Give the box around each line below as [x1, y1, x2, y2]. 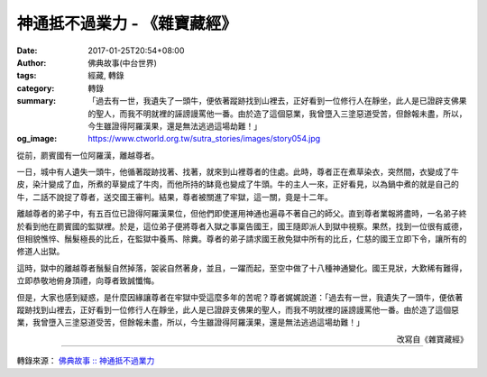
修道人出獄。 [16, 246, 65, 257]
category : [16, 82, 55, 94]
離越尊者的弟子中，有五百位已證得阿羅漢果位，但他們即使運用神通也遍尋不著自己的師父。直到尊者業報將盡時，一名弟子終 [16, 208, 467, 219]
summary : [16, 96, 57, 106]
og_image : [16, 133, 58, 144]
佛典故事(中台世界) [87, 57, 158, 68]
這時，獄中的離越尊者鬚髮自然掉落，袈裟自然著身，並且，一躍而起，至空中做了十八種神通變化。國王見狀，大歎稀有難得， [16, 262, 467, 273]
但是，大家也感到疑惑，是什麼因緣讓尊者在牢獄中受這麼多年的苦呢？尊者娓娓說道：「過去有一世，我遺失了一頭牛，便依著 [16, 291, 464, 302]
